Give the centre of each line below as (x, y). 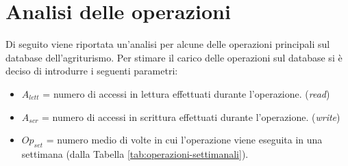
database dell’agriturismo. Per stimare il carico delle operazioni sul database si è (174, 57)
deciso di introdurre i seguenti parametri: (92, 71)
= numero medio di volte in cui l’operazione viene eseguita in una (184, 140)
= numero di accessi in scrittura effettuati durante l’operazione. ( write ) (191, 116)
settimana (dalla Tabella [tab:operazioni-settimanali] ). (135, 153)
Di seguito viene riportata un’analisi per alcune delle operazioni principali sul (168, 44)
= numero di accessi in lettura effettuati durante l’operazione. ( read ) (186, 93)
